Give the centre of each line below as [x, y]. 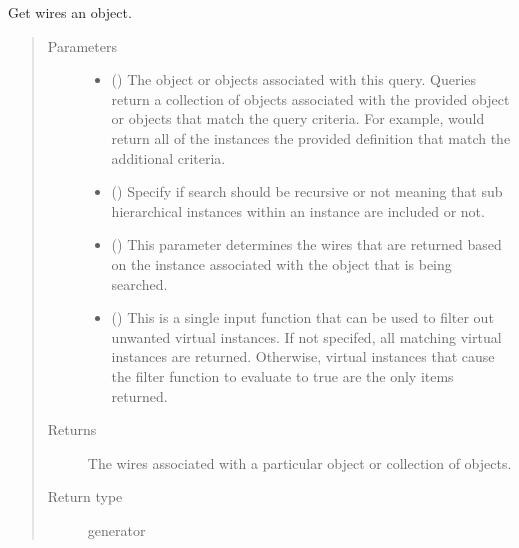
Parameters [82, 45]
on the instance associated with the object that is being [281, 263]
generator [116, 529]
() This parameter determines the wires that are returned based [306, 244]
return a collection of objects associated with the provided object [310, 98]
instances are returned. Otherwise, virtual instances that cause [303, 356]
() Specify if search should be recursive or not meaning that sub [307, 191]
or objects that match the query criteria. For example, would [298, 118]
